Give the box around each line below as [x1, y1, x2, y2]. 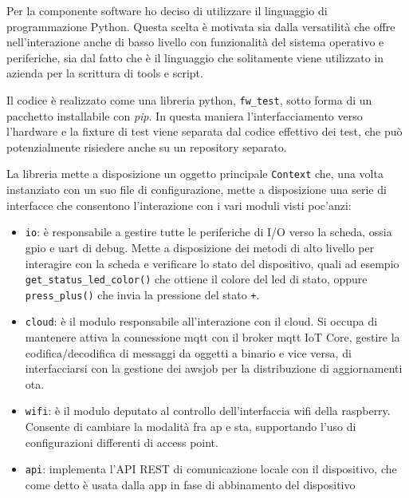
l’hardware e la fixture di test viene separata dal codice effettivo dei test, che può [6, 123, 403, 140]
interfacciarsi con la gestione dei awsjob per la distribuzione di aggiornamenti [25, 360, 403, 377]
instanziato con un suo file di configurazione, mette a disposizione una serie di [6, 181, 387, 198]
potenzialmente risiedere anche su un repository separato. [6, 138, 287, 155]
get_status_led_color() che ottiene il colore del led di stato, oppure [25, 271, 368, 287]
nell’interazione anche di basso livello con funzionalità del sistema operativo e [6, 34, 384, 50]
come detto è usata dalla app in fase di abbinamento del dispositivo [25, 476, 356, 492]
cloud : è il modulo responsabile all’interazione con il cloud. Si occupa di [25, 313, 378, 330]
